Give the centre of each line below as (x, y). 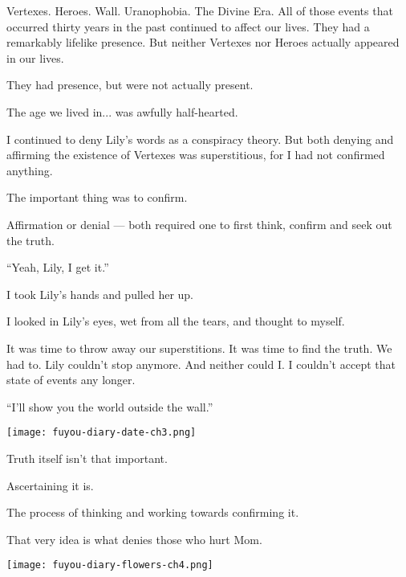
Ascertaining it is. (50, 485)
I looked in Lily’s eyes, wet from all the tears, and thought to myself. (176, 321)
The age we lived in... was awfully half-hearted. (122, 111)
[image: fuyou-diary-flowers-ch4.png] (110, 565)
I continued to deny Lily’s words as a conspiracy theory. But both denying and (200, 139)
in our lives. (35, 57)
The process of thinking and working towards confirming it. (153, 512)
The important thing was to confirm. (97, 197)
